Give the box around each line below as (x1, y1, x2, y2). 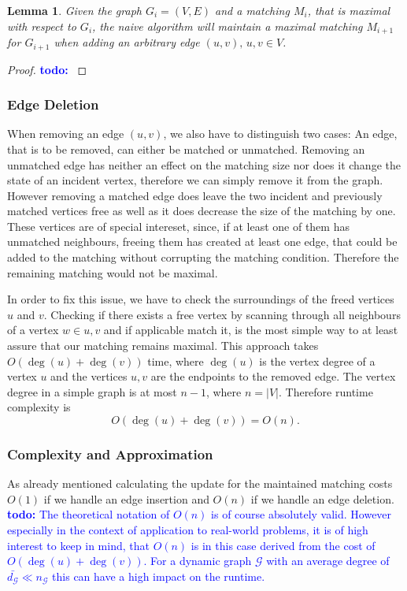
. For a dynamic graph (143, 552, 252, 569)
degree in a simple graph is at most (7, 383, 177, 400)
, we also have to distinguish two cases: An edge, (163, 125, 398, 142)
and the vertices (50, 368, 128, 385)
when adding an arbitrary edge (54, 34, 200, 50)
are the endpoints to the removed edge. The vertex (150, 368, 396, 385)
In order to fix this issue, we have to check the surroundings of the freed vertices (7, 291, 394, 307)
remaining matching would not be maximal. (7, 264, 218, 281)
